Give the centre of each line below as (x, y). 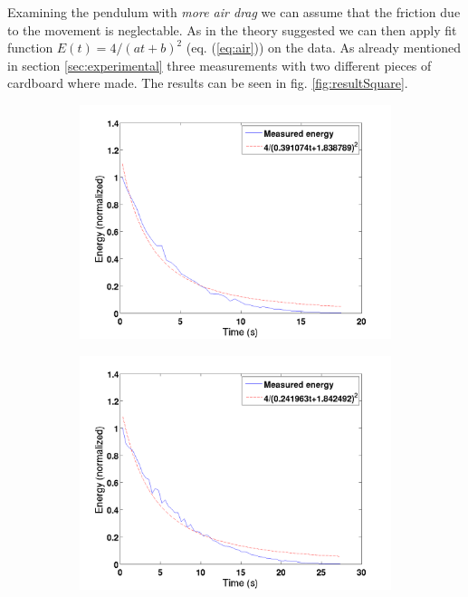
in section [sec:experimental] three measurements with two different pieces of (220, 65)
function (30, 48)
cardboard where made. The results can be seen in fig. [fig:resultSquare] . (208, 83)
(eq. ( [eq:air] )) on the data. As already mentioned (323, 48)
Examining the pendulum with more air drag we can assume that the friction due (234, 12)
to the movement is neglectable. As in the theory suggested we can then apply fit (232, 29)
